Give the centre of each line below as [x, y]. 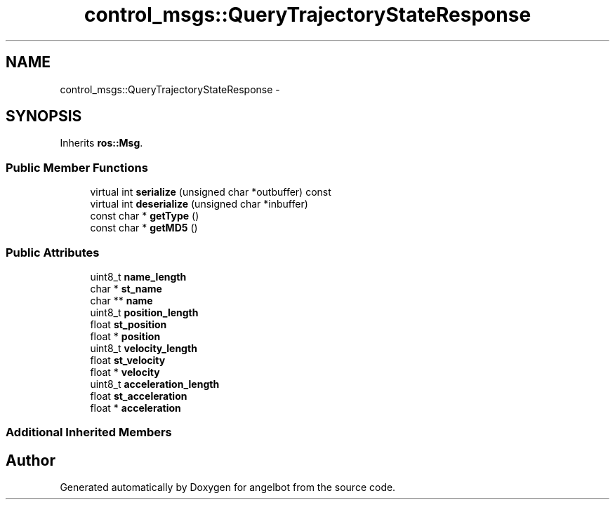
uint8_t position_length [144, 312]
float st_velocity [128, 360]
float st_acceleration [139, 396]
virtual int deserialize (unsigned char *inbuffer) [199, 204]
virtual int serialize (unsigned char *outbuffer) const [211, 192]
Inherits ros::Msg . [101, 143]
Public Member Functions [77, 167]
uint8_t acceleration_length [155, 384]
